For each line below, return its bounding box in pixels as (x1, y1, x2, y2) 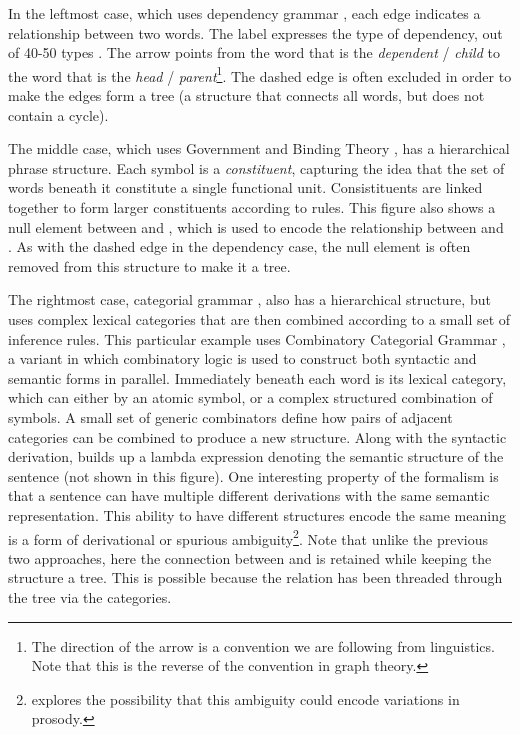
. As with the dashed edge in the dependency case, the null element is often (8, 236, 471, 257)
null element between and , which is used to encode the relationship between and (8, 216, 504, 237)
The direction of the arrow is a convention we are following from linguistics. (31, 635, 495, 656)
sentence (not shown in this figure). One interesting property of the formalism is (8, 465, 499, 486)
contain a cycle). (8, 104, 109, 125)
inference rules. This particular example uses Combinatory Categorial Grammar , (8, 328, 506, 349)
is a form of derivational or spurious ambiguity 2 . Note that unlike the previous (8, 525, 489, 549)
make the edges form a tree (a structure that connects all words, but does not (8, 85, 485, 106)
